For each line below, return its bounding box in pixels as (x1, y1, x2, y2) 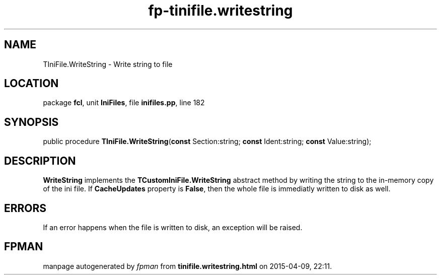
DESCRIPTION (4, 154, 76, 167)
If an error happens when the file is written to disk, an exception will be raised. (43, 223, 303, 232)
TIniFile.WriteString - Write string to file (43, 59, 173, 68)
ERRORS (4, 201, 47, 215)
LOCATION (4, 77, 59, 90)
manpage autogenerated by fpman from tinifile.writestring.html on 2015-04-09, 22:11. (43, 261, 332, 270)
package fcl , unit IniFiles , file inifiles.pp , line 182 (43, 98, 205, 107)
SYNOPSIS (4, 115, 59, 128)
